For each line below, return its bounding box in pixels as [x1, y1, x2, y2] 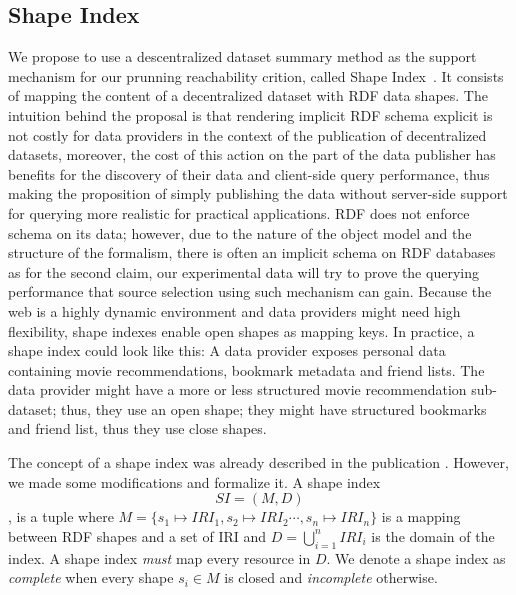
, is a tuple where [8, 506, 114, 527]
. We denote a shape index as [326, 547, 506, 568]
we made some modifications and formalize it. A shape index [8, 471, 381, 492]
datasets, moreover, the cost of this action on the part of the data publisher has [8, 144, 496, 165]
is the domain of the [371, 525, 495, 546]
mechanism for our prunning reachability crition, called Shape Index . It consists [8, 65, 504, 86]
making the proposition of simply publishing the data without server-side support [8, 183, 508, 204]
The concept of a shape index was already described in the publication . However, [8, 452, 509, 473]
